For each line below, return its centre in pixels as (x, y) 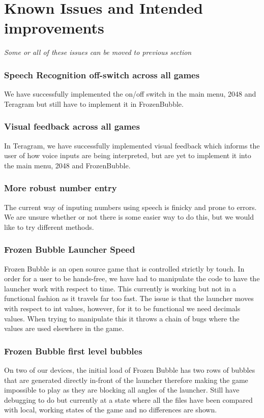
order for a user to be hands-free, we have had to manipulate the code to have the (132, 278)
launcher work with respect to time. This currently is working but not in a (120, 288)
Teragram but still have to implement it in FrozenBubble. (94, 103)
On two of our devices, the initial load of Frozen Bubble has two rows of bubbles (130, 369)
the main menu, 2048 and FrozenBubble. (67, 165)
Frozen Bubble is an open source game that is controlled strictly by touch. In (124, 268)
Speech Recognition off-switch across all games (102, 74)
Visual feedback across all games (72, 126)
